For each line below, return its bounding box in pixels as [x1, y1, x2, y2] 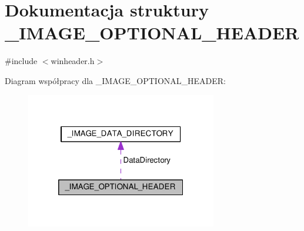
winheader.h [51, 55, 95, 67]
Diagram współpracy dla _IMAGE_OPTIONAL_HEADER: [5, 74, 226, 86]
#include [5, 55, 38, 67]
